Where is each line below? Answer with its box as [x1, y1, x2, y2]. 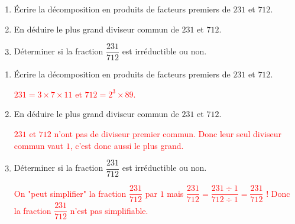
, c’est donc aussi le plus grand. [70, 139, 184, 151]
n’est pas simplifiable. [70, 204, 148, 216]
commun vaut [14, 139, 64, 151]
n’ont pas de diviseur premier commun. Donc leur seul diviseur [54, 128, 281, 140]
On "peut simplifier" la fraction [14, 187, 127, 199]
